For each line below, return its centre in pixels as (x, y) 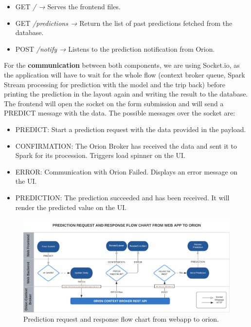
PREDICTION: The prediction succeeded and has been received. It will (122, 197)
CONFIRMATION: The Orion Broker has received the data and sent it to (126, 145)
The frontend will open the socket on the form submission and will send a (114, 103)
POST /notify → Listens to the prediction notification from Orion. (115, 48)
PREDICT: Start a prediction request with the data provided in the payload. (131, 129)
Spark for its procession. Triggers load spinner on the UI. (100, 155)
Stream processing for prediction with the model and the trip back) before (115, 84)
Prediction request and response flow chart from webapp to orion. (121, 319)
